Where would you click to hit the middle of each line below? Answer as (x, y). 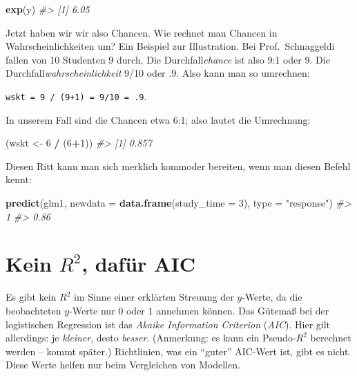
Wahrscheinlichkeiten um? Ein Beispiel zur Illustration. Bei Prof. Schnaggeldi (170, 46)
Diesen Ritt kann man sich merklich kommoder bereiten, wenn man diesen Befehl (178, 166)
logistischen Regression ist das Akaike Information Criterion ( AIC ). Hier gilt (168, 324)
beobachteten (33, 310)
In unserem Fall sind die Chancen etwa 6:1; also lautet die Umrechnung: (158, 119)
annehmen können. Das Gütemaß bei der (243, 310)
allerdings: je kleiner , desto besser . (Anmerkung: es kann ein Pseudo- (151, 338)
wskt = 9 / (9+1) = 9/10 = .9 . (76, 96)
